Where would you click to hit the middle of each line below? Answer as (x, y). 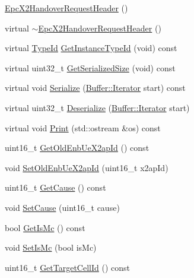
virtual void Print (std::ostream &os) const (83, 127)
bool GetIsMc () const (45, 227)
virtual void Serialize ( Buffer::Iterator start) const (95, 88)
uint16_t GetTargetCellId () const (68, 267)
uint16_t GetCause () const (55, 187)
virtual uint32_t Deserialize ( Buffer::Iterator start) (97, 107)
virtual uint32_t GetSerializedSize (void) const (90, 67)
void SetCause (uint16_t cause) (62, 207)
